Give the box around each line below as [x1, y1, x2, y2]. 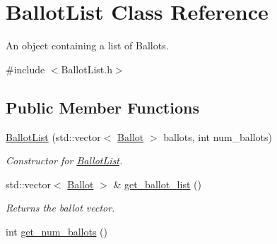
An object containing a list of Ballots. [6, 38, 169, 53]
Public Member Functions [6, 96, 199, 118]
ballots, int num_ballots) [163, 129, 273, 144]
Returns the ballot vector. [6, 200, 115, 215]
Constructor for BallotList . [6, 153, 123, 168]
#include [6, 61, 45, 76]
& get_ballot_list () [113, 176, 201, 191]
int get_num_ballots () [6, 224, 107, 238]
